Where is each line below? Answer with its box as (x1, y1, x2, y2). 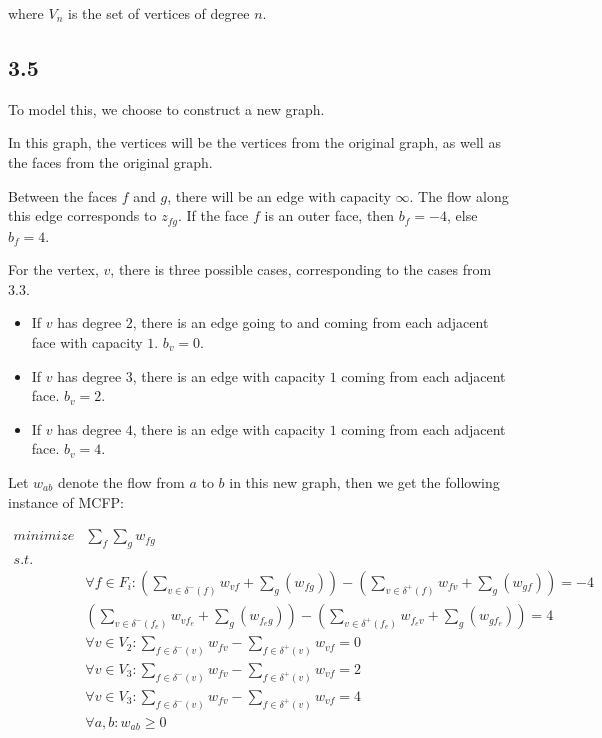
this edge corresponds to (8, 205, 157, 226)
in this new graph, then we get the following (229, 471, 500, 492)
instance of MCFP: (8, 491, 124, 512)
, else (446, 205, 478, 226)
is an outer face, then (264, 205, 395, 226)
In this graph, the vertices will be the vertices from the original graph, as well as (8, 132, 501, 153)
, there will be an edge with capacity (167, 185, 391, 206)
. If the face (177, 205, 249, 226)
